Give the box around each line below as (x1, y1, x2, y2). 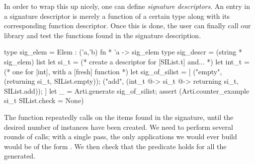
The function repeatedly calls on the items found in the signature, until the (4, 111, 234, 122)
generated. (4, 151, 36, 161)
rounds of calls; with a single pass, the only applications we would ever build (4, 131, 237, 142)
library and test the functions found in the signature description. (4, 30, 201, 40)
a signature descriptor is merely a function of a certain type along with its (4, 10, 230, 21)
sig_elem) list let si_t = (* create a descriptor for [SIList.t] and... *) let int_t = (4, 56, 250, 66)
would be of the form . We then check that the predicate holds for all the (4, 141, 227, 151)
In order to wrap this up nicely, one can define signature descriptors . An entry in (4, 1, 251, 11)
